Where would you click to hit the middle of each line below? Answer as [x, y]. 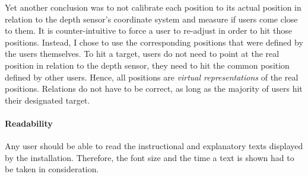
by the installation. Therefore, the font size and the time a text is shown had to [150, 157]
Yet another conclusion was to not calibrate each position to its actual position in [153, 7]
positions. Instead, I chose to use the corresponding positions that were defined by [154, 42]
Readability [29, 123]
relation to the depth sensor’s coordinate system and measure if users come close [151, 19]
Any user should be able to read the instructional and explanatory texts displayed [154, 146]
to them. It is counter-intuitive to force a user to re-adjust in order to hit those [148, 30]
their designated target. [47, 100]
